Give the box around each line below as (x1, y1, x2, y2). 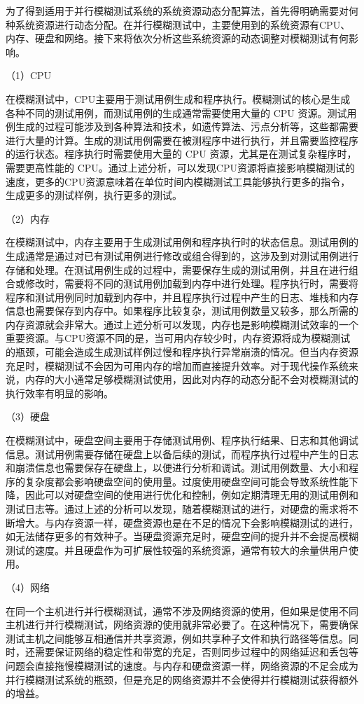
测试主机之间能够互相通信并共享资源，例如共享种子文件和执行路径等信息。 (6, 630, 349, 645)
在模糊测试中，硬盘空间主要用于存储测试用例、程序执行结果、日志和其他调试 (6, 433, 358, 448)
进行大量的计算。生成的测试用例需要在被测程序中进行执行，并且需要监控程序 (6, 132, 358, 147)
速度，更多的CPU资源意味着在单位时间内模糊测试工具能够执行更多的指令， (6, 174, 351, 188)
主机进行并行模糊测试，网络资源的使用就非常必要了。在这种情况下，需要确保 (6, 617, 358, 632)
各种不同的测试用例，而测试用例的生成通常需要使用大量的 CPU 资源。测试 (6, 105, 347, 120)
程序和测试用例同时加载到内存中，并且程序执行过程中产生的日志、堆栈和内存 (6, 289, 358, 304)
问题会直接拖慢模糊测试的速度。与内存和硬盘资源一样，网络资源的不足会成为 (6, 658, 358, 672)
